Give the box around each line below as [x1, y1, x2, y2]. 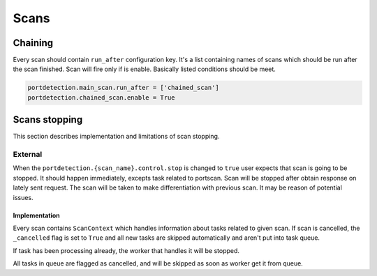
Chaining [13, 37, 54, 49]
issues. [13, 193, 34, 201]
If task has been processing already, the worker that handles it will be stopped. [13, 246, 240, 254]
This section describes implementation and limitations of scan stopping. [13, 132, 220, 141]
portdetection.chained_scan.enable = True [27, 93, 175, 101]
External [13, 150, 43, 160]
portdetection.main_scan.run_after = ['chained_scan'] [27, 84, 219, 92]
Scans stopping [13, 114, 83, 125]
